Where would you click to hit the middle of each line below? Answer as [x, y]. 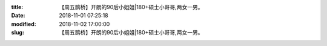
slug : [18, 33]
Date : [18, 16]
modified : [24, 24]
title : [17, 7]
